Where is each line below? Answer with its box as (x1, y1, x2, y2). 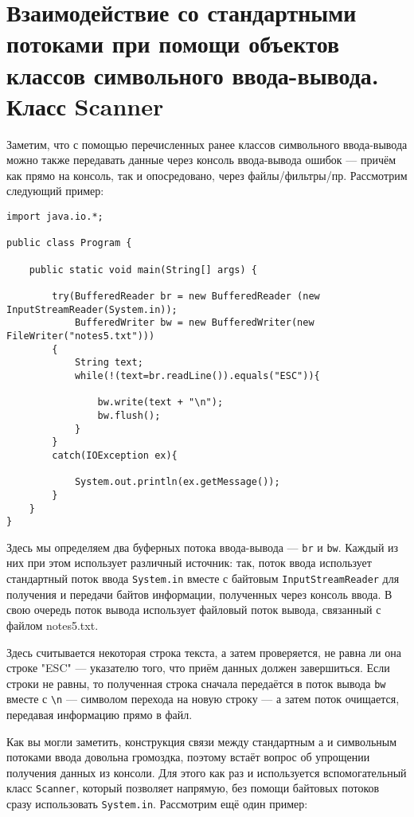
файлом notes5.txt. (6, 616, 99, 633)
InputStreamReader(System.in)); (6, 303, 178, 315)
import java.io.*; (6, 211, 103, 223)
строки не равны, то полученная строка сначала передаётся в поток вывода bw (6, 674, 386, 691)
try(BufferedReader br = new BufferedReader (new (52, 291, 320, 302)
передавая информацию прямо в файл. (6, 706, 193, 722)
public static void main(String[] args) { (29, 264, 257, 276)
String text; (74, 357, 143, 369)
